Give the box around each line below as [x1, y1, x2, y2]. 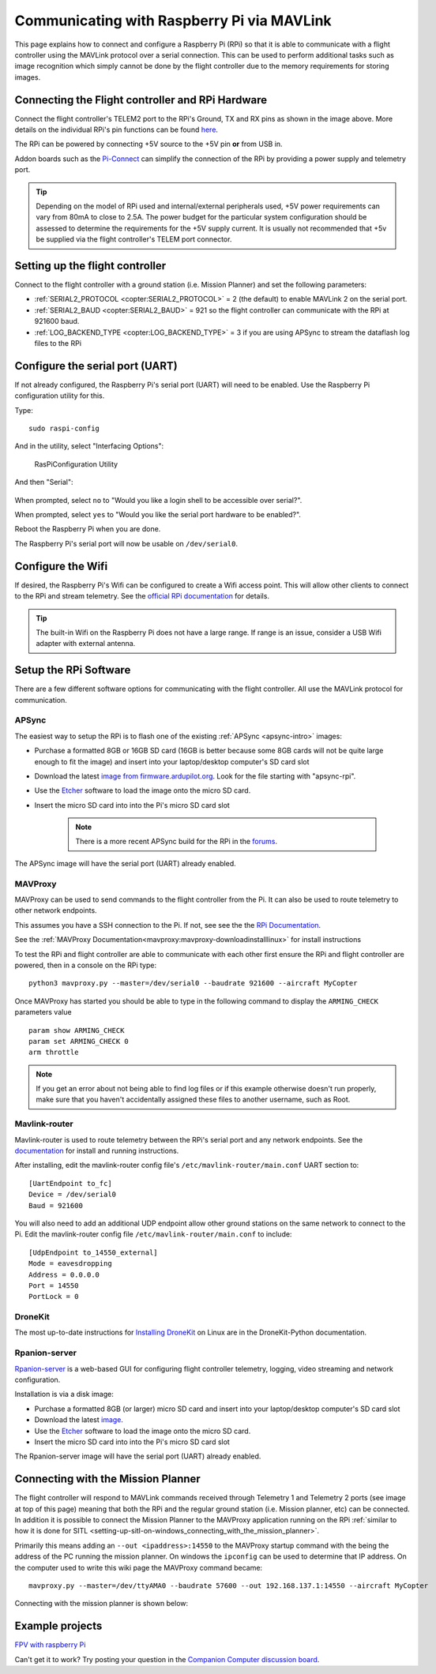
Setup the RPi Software [14, 663, 131, 677]
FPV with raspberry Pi [14, 1640, 86, 1650]
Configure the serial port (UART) [14, 359, 178, 373]
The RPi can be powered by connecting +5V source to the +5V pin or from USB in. [14, 139, 284, 149]
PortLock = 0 [28, 1292, 79, 1301]
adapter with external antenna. [36, 639, 136, 648]
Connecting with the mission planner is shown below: [14, 1599, 189, 1608]
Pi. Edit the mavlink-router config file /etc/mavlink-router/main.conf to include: [14, 1229, 292, 1239]
